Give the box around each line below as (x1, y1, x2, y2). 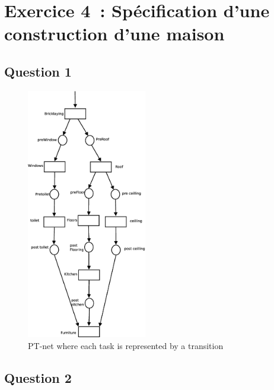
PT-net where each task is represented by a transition (28, 340, 224, 352)
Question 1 (4, 62, 72, 80)
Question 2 (4, 369, 72, 387)
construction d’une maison (4, 21, 225, 46)
